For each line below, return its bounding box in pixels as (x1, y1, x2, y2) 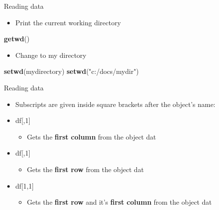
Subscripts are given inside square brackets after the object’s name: (15, 99, 216, 109)
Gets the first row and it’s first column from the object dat (27, 197, 212, 207)
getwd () (4, 34, 30, 44)
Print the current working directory (15, 17, 121, 27)
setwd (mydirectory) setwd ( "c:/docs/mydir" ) (4, 66, 139, 76)
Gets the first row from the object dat (27, 164, 144, 174)
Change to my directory (15, 50, 86, 60)
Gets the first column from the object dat (27, 131, 156, 141)
